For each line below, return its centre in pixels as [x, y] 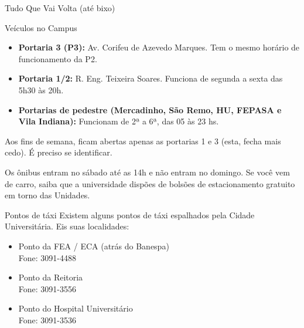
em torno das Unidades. [47, 195]
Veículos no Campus [41, 27]
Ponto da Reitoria [51, 277]
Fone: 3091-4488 [47, 257]
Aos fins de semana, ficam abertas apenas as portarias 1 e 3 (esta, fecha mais [143, 141]
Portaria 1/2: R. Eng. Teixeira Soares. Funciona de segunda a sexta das [151, 78]
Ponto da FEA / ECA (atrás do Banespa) [94, 246]
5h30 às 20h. [41, 89]
